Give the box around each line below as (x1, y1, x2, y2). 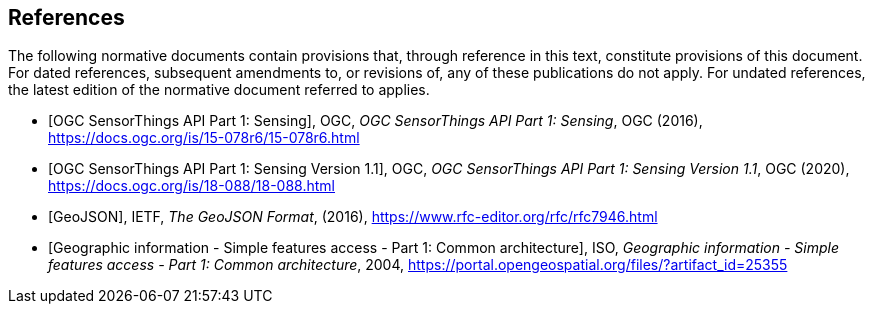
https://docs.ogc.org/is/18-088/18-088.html (48, 177, 335, 195)
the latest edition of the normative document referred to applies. (8, 81, 430, 99)
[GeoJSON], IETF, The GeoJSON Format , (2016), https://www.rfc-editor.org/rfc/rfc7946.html (48, 208, 658, 226)
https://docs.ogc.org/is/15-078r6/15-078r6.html (48, 129, 360, 147)
